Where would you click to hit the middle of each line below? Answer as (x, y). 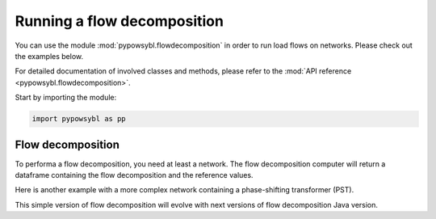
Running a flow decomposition (119, 21)
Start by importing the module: (66, 98)
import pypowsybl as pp (79, 119)
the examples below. (49, 56)
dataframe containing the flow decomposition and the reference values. (134, 175)
